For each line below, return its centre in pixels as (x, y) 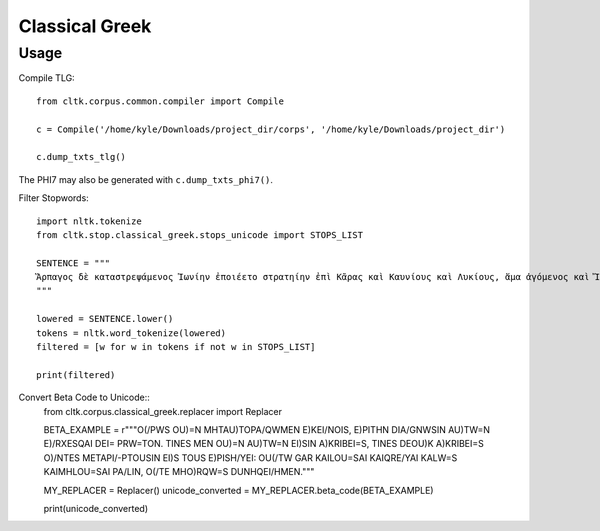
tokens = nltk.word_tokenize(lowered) (131, 333)
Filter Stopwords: (53, 198)
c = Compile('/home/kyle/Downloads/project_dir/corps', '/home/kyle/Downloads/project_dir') (271, 129)
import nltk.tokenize (89, 221)
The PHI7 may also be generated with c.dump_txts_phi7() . (146, 179)
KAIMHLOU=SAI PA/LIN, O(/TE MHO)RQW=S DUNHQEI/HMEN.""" (179, 472)
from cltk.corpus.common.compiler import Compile (160, 101)
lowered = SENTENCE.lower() (105, 319)
